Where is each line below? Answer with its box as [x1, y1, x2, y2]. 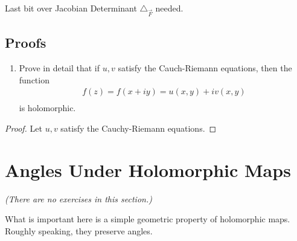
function [19, 73, 49, 86]
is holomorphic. [19, 101, 76, 114]
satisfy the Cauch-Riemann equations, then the [118, 61, 292, 74]
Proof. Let [5, 121, 42, 134]
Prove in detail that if [19, 61, 100, 74]
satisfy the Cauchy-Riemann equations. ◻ [60, 121, 217, 134]
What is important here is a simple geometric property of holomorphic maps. [5, 213, 290, 225]
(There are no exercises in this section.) [5, 192, 152, 205]
